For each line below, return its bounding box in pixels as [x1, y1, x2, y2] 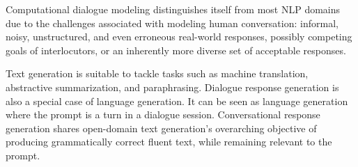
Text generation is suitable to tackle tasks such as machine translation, [6, 66, 309, 81]
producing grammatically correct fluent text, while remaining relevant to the [6, 134, 332, 149]
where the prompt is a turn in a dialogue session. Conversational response [6, 107, 320, 122]
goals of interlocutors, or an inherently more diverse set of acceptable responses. [6, 42, 346, 57]
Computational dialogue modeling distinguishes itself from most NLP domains [6, 2, 341, 16]
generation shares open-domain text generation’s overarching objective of [6, 120, 317, 135]
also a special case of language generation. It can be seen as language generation [6, 93, 348, 108]
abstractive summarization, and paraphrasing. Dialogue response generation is [6, 79, 339, 94]
